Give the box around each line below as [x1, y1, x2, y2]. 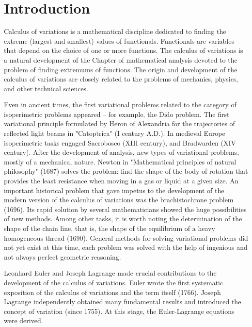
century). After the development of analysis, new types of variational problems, [4, 147, 239, 157]
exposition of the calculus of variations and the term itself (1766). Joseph [4, 287, 221, 297]
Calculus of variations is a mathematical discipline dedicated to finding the [4, 26, 226, 36]
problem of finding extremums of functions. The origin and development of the [4, 64, 237, 74]
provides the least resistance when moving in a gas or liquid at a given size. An [4, 176, 239, 186]
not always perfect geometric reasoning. [4, 251, 121, 262]
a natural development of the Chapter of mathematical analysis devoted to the [4, 54, 237, 65]
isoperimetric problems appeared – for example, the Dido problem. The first [4, 109, 230, 119]
